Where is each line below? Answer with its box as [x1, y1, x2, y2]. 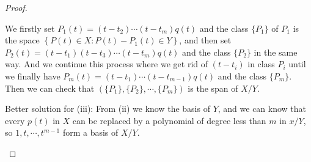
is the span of [188, 81, 238, 94]
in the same [254, 45, 298, 58]
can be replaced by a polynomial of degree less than [72, 114, 266, 127]
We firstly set [5, 21, 55, 34]
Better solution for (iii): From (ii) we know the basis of [5, 102, 210, 115]
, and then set [179, 34, 232, 46]
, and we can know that [218, 102, 307, 115]
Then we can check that [5, 81, 95, 94]
